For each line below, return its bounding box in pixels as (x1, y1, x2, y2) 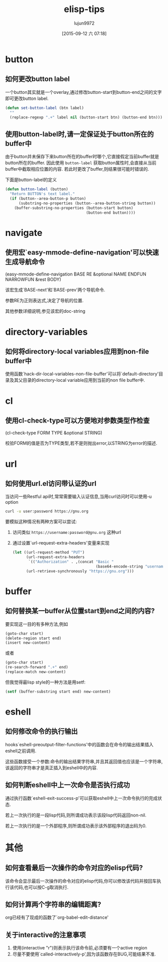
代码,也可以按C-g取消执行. (14, 884, 69, 890)
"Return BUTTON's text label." (10, 192, 75, 197)
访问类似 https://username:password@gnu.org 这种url (12, 529, 121, 535)
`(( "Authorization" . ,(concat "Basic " (28, 560, 114, 565)
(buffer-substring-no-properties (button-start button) (14, 205, 134, 210)
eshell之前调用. (5, 748, 37, 754)
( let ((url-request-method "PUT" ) (12, 550, 85, 555)
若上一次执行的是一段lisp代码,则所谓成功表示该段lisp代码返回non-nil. (5, 812, 146, 818)
